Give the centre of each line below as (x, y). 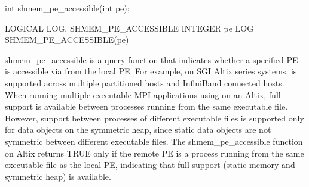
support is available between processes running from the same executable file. (146, 106)
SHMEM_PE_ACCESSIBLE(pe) (67, 40)
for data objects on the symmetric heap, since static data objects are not (138, 130)
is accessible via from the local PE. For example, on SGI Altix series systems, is (151, 71)
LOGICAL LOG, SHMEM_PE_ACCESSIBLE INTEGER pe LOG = (134, 28)
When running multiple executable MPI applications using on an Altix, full (143, 94)
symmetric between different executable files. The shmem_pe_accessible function (154, 141)
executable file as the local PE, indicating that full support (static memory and (150, 165)
